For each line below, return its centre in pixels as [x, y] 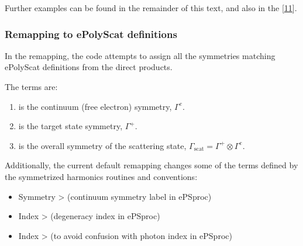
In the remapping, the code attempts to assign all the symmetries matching [140, 55]
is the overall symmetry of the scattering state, [102, 145]
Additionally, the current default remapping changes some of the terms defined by [151, 165]
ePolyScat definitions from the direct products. [89, 67]
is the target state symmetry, [70, 126]
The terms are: [31, 86]
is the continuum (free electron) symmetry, [95, 106]
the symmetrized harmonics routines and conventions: [101, 176]
